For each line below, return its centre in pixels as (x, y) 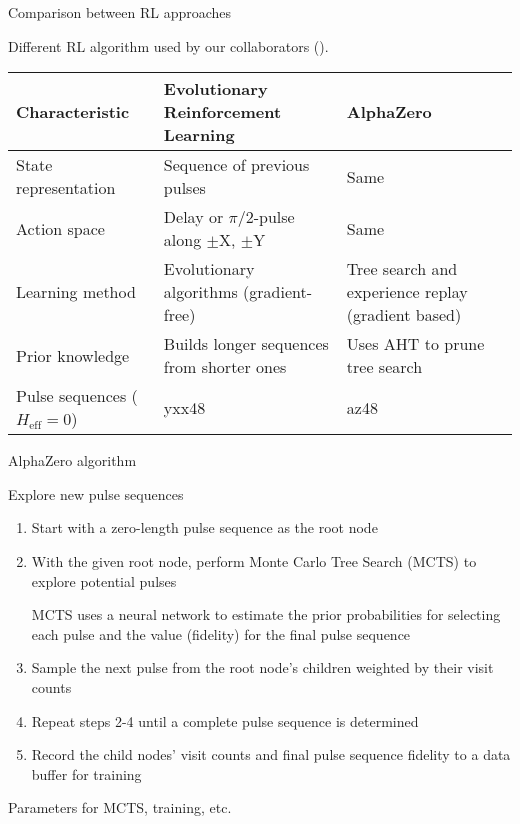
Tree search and (402, 269)
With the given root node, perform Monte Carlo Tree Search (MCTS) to (254, 560)
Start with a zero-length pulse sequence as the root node (204, 527)
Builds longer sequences (246, 344)
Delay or (193, 217)
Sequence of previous (236, 165)
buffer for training (86, 773)
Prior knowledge (73, 355)
